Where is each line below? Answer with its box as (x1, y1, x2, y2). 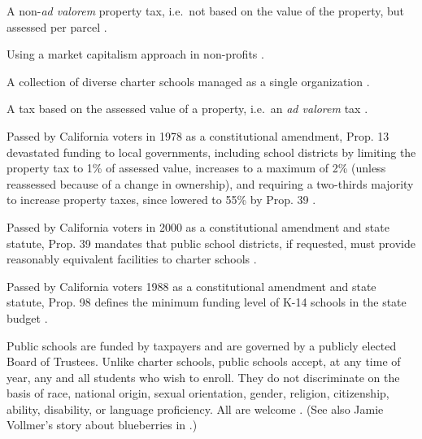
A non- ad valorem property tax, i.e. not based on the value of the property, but (7, 2, 404, 19)
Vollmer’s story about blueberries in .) (7, 416, 198, 433)
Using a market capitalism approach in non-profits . (7, 46, 264, 63)
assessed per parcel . (7, 18, 107, 35)
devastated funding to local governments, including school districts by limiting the (7, 143, 416, 160)
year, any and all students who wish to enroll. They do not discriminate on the (7, 368, 400, 385)
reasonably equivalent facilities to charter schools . (7, 250, 257, 267)
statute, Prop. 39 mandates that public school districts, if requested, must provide (7, 234, 415, 251)
